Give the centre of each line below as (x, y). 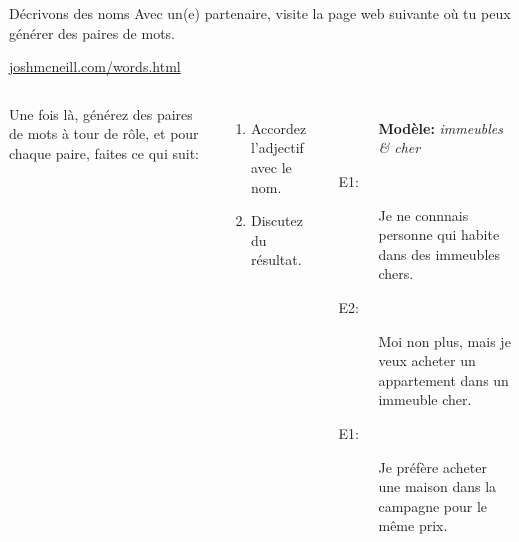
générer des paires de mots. (92, 32)
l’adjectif (277, 147)
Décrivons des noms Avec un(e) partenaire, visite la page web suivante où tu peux (260, 13)
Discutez (276, 220)
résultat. (276, 259)
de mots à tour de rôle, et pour (104, 133)
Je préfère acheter (432, 466)
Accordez (278, 127)
